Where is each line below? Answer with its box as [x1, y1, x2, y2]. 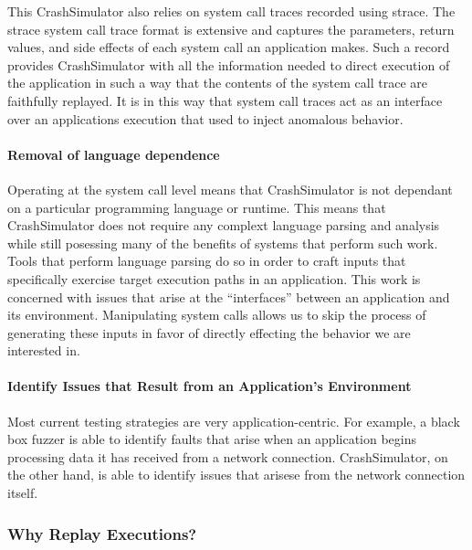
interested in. [7, 341, 80, 360]
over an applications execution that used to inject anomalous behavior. [7, 109, 404, 128]
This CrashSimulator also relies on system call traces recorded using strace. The [7, 2, 456, 20]
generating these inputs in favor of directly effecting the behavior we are [7, 323, 411, 342]
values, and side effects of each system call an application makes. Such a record [7, 37, 450, 57]
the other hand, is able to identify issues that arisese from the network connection [7, 465, 466, 484]
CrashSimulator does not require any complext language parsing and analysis [7, 216, 440, 235]
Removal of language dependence [7, 144, 220, 164]
